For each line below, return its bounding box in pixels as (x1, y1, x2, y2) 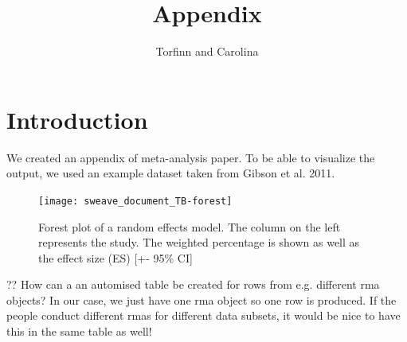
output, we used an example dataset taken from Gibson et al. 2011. (6, 165, 335, 181)
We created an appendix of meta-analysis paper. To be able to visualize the (6, 149, 375, 165)
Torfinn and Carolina (155, 43, 259, 60)
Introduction (6, 103, 148, 135)
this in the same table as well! (6, 323, 152, 340)
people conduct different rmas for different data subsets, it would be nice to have (6, 307, 401, 324)
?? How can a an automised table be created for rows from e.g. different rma (6, 276, 380, 293)
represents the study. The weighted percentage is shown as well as (38, 234, 360, 251)
